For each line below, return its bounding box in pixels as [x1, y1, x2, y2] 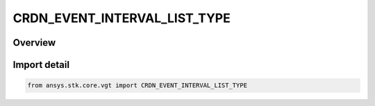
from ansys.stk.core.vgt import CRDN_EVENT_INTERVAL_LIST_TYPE [27, 82, 248, 89]
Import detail [12, 59, 69, 71]
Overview [12, 37, 56, 48]
